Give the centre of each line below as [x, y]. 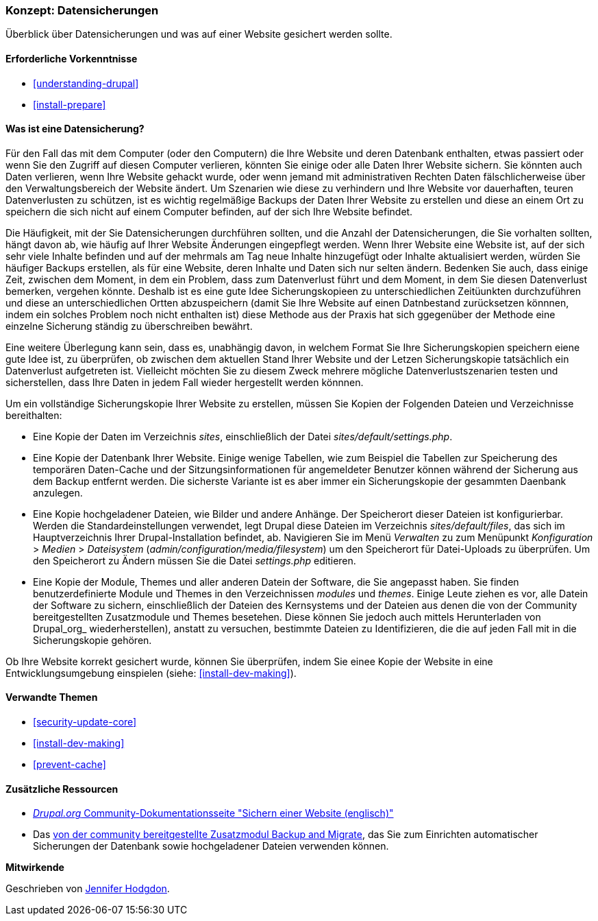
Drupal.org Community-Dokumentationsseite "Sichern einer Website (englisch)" [213, 813]
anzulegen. [58, 492]
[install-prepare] [70, 104]
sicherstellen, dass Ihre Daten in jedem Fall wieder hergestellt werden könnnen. [185, 382]
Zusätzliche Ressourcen [62, 789]
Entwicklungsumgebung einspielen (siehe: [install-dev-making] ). [151, 673]
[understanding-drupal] [86, 83]
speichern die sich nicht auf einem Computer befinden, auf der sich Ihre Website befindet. [209, 211]
